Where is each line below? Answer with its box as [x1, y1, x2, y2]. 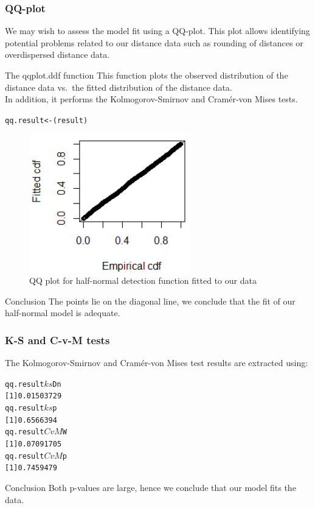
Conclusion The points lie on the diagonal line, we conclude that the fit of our [5, 294, 296, 307]
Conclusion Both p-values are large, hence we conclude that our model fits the [5, 481, 296, 494]
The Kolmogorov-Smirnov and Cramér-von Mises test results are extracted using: [5, 356, 308, 369]
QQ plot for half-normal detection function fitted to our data [29, 274, 257, 287]
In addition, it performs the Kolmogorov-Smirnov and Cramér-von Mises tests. [5, 93, 298, 105]
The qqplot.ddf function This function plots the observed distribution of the [5, 69, 288, 81]
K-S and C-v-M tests [5, 332, 110, 347]
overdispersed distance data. [5, 48, 110, 61]
